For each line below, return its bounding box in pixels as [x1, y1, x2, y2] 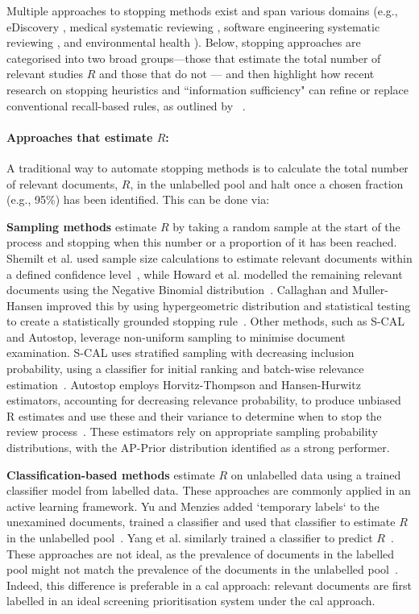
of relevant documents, [6, 175, 118, 192]
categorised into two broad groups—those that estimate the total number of [6, 49, 381, 66]
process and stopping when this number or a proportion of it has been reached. [6, 234, 397, 251]
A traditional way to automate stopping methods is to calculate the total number [6, 159, 409, 176]
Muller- [352, 281, 388, 298]
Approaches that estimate [6, 128, 153, 145]
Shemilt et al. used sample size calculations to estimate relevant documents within [6, 249, 413, 266]
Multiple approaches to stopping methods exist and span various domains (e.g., [6, 2, 398, 19]
